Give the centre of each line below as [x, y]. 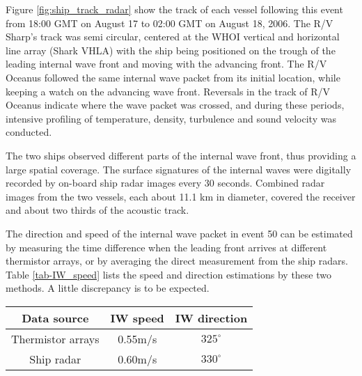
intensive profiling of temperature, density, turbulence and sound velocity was [171, 118]
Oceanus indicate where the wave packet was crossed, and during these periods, [175, 105]
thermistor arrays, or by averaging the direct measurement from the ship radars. [177, 261]
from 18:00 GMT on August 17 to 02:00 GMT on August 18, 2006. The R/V [170, 23]
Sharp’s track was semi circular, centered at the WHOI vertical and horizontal [173, 37]
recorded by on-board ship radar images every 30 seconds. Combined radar [165, 183]
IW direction [211, 318]
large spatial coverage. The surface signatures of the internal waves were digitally [179, 169]
